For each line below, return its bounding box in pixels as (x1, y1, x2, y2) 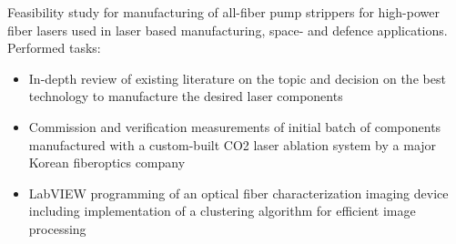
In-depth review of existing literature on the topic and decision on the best (28, 68, 446, 87)
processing (28, 219, 86, 238)
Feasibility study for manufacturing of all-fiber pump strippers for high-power (7, 3, 440, 21)
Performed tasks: (7, 38, 101, 57)
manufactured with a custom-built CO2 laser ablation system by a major (28, 135, 437, 154)
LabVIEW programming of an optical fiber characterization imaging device (28, 183, 449, 202)
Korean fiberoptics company (28, 153, 186, 172)
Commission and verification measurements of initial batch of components (28, 117, 441, 136)
